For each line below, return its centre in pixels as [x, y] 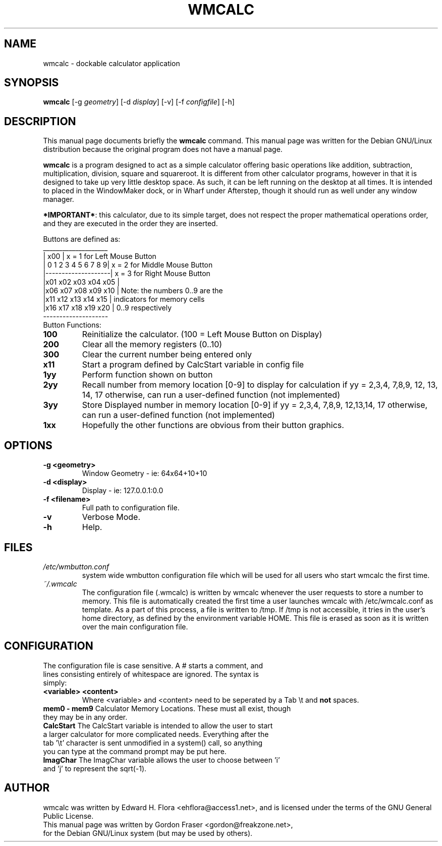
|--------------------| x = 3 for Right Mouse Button [127, 274]
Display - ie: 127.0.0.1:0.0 [123, 491]
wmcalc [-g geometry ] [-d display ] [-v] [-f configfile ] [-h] [139, 102]
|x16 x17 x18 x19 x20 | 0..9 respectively [107, 308]
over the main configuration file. [135, 626]
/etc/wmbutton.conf [76, 566]
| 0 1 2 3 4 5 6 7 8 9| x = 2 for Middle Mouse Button [128, 265]
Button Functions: [72, 325]
